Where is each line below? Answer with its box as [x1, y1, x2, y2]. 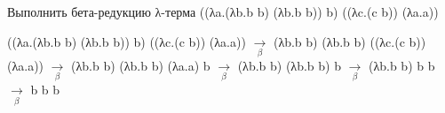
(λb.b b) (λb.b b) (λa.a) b [71, 56, 211, 74]
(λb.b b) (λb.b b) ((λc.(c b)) [273, 32, 426, 50]
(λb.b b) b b [369, 56, 435, 74]
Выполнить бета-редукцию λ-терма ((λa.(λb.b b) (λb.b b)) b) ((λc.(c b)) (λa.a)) [7, 3, 439, 20]
